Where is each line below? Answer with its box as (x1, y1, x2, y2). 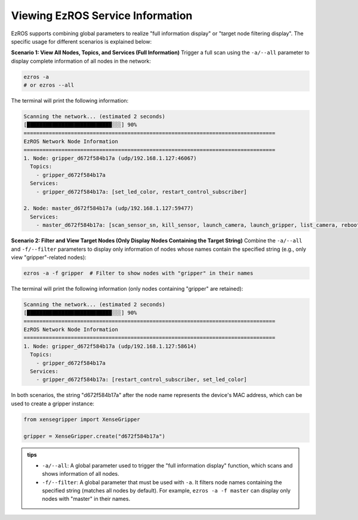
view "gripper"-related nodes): (11, 254, 87, 261)
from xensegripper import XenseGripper (23, 416, 140, 423)
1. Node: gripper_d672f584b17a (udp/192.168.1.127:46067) (23, 155, 197, 162)
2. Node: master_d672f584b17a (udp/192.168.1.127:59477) (23, 205, 194, 212)
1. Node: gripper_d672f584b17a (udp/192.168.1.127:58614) (23, 343, 197, 349)
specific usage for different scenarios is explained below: (11, 38, 152, 45)
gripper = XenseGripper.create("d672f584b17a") (23, 433, 165, 439)
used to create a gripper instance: (11, 400, 95, 407)
